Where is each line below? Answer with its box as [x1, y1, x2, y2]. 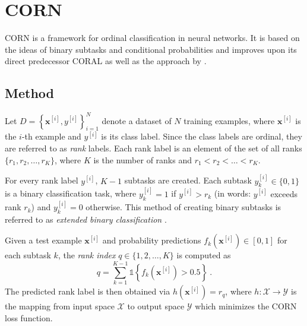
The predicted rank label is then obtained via [5, 285, 170, 297]
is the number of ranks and [93, 153, 192, 166]
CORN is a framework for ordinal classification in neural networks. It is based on [5, 31, 300, 44]
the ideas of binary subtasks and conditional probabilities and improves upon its [5, 43, 297, 55]
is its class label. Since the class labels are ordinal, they [101, 130, 302, 143]
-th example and [21, 130, 81, 143]
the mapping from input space [5, 300, 115, 312]
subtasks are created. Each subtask [124, 174, 252, 186]
